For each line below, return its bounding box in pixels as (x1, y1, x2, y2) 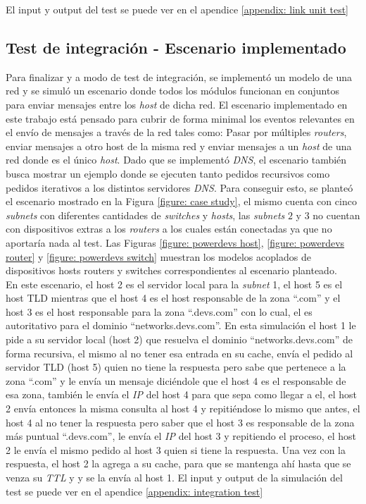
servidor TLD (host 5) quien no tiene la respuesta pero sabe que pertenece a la (6, 359, 346, 374)
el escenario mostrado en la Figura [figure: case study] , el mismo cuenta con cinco (6, 194, 357, 209)
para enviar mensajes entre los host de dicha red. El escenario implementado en (6, 97, 348, 111)
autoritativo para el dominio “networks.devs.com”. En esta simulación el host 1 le (6, 318, 356, 333)
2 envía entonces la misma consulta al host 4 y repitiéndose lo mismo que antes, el (6, 401, 360, 416)
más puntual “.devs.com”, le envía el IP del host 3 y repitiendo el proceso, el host (6, 429, 356, 443)
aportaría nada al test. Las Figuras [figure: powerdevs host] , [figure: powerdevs (6, 235, 345, 250)
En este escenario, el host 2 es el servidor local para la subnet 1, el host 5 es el (6, 276, 343, 291)
